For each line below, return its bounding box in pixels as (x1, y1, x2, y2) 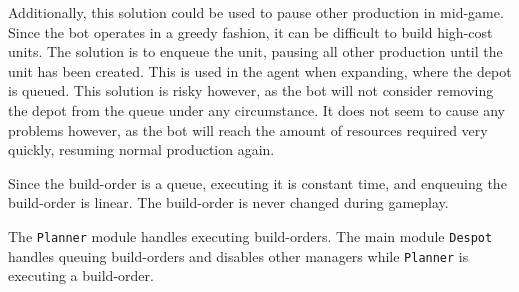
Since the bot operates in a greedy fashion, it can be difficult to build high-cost (8, 21, 493, 42)
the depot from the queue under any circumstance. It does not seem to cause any (8, 99, 505, 120)
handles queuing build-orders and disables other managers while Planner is (8, 245, 469, 266)
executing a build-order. (8, 265, 154, 286)
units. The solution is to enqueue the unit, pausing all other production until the (8, 41, 503, 62)
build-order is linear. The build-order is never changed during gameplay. (8, 192, 449, 213)
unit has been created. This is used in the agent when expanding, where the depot (8, 60, 512, 81)
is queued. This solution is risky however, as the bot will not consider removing (8, 80, 494, 101)
